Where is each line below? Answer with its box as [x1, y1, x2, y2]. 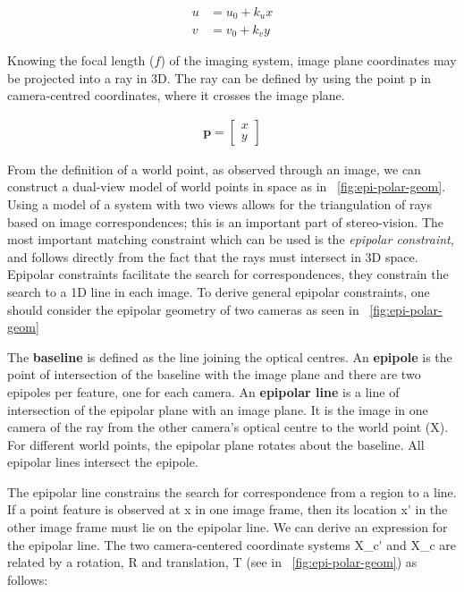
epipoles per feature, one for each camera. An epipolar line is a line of [7, 382, 400, 401]
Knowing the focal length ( [7, 50, 155, 69]
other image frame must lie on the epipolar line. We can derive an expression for [7, 518, 448, 537]
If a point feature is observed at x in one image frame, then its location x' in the [7, 500, 448, 519]
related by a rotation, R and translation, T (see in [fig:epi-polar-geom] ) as [7, 553, 418, 571]
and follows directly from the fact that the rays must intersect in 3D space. [7, 247, 418, 266]
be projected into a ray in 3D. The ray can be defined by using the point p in [7, 68, 432, 87]
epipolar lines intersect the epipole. [7, 452, 198, 471]
